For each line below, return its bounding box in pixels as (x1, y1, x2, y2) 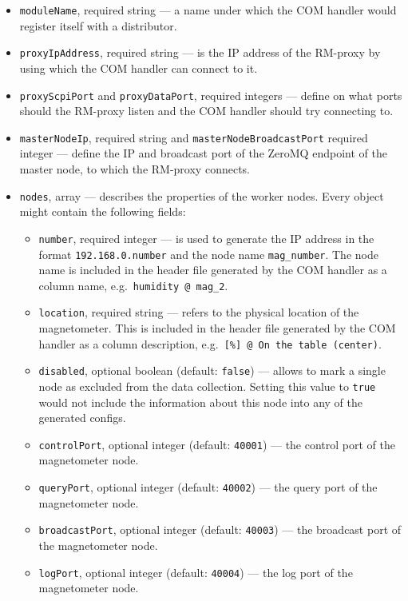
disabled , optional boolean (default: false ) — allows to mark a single (38, 362, 386, 379)
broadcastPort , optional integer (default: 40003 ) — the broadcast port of (38, 521, 402, 538)
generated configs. (38, 409, 126, 426)
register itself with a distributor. (19, 17, 177, 34)
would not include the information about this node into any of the (38, 393, 362, 410)
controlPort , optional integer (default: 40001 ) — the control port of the (38, 436, 396, 452)
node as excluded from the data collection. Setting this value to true (38, 377, 376, 394)
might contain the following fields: (19, 203, 186, 220)
